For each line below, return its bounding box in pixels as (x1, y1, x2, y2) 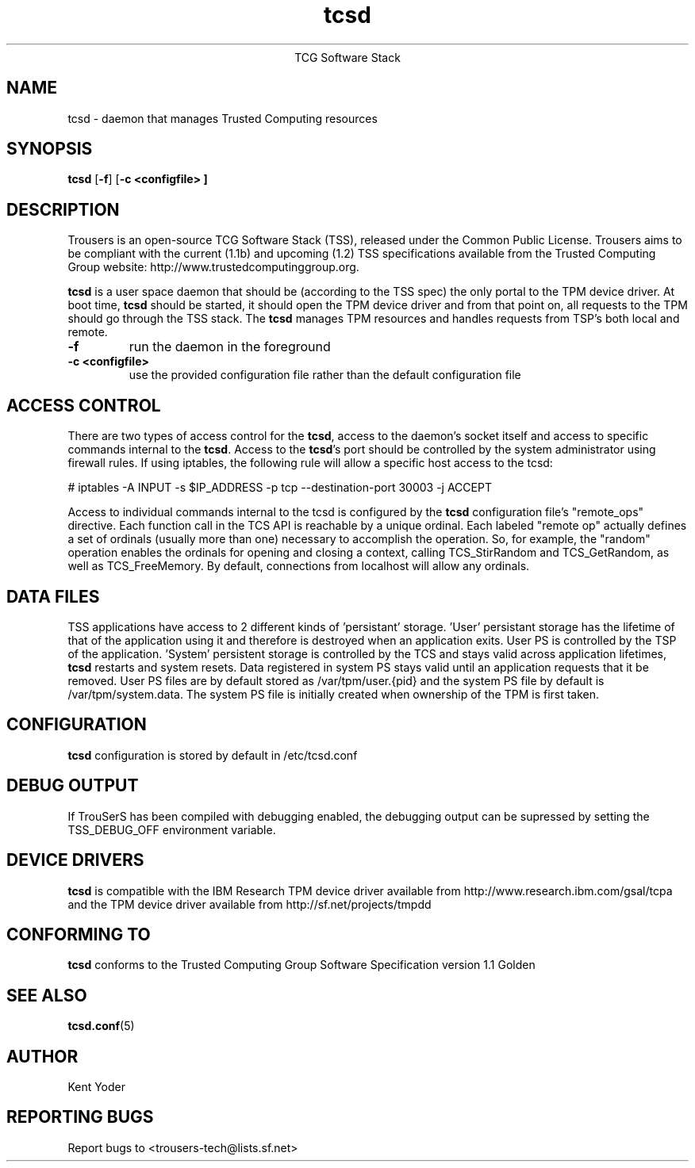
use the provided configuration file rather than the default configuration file (129, 368, 521, 382)
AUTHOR (6, 1046, 79, 1067)
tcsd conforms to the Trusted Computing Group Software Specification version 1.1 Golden (67, 958, 536, 972)
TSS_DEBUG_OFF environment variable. (67, 822, 276, 837)
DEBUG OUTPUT (6, 775, 139, 796)
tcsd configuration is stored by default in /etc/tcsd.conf (67, 748, 358, 762)
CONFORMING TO (6, 924, 151, 944)
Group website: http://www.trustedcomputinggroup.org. (67, 260, 359, 274)
